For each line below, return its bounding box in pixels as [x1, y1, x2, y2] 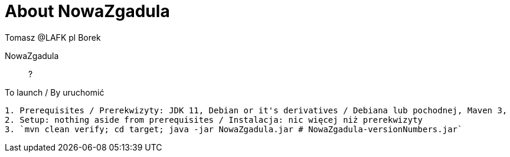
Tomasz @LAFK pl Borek [5, 32, 101, 42]
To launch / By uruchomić [5, 87, 104, 97]
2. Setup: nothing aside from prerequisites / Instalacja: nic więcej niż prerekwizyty [5, 115, 423, 125]
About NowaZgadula [5, 1, 170, 21]
